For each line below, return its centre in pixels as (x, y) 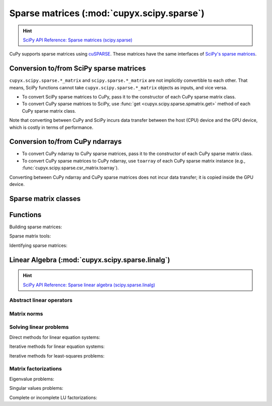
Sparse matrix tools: (30, 236)
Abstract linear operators (41, 300)
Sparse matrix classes (45, 199)
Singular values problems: (36, 388)
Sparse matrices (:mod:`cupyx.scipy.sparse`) (107, 13)
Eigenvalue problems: (32, 379)
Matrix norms (26, 314)
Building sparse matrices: (36, 227)
